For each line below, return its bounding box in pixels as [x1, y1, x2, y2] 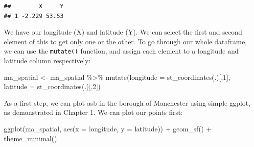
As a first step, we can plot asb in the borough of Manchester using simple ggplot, [4, 97, 251, 108]
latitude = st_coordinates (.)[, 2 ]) [4, 81, 101, 92]
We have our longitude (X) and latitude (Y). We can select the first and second [4, 27, 242, 37]
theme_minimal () [4, 133, 57, 143]
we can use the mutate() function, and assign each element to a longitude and [4, 46, 239, 56]
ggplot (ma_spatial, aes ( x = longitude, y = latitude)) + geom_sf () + [4, 124, 211, 133]
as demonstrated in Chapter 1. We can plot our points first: [4, 107, 183, 117]
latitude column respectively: [4, 55, 91, 66]
